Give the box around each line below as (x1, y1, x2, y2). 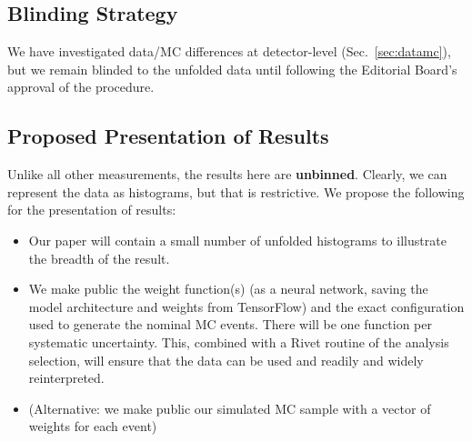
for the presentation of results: (7, 200, 176, 219)
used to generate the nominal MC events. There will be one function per (28, 315, 432, 334)
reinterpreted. (28, 368, 105, 387)
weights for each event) (28, 417, 157, 436)
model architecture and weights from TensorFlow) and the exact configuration (28, 296, 465, 316)
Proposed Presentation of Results (7, 122, 329, 150)
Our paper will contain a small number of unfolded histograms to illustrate (28, 230, 447, 249)
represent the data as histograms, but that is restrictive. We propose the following (7, 182, 465, 201)
